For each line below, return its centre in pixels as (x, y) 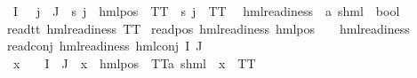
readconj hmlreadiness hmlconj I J (105, 46)
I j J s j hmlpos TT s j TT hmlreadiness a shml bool (206, 11)
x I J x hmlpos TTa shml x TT (134, 62)
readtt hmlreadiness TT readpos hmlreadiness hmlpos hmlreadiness (208, 28)
